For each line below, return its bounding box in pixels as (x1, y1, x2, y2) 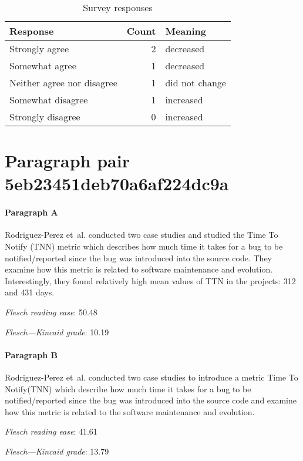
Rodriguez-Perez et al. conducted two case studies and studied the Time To (5, 228, 278, 241)
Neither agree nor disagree (9, 76, 117, 89)
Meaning (165, 24, 207, 38)
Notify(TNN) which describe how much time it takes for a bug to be (5, 382, 251, 395)
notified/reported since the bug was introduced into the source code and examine (5, 394, 297, 406)
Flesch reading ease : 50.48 (5, 305, 97, 318)
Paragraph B (5, 348, 58, 361)
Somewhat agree (9, 59, 76, 72)
